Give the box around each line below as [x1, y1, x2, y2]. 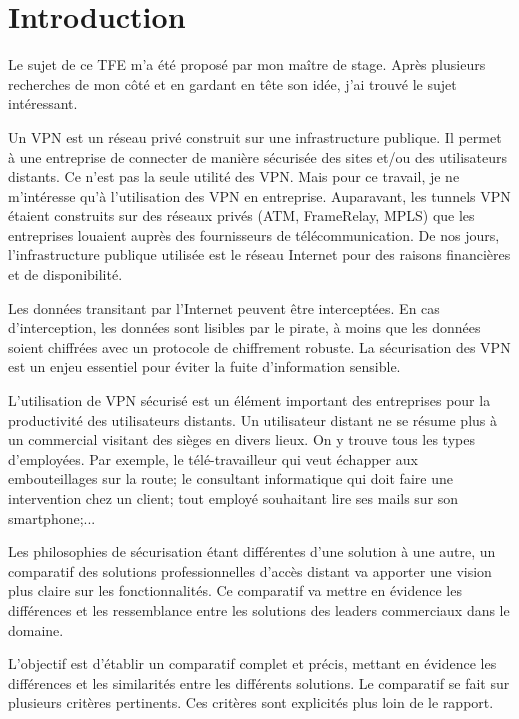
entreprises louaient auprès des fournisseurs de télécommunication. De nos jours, [8, 224, 500, 245]
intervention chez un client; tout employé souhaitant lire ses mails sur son [8, 488, 459, 508]
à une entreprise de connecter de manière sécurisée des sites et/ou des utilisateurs [8, 146, 507, 167]
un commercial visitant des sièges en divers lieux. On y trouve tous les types [8, 429, 475, 450]
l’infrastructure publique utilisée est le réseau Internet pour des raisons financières [8, 244, 511, 265]
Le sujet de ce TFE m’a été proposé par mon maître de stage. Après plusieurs [8, 54, 486, 75]
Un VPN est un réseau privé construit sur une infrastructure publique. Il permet [8, 126, 502, 147]
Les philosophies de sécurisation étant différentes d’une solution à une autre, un [8, 541, 496, 562]
